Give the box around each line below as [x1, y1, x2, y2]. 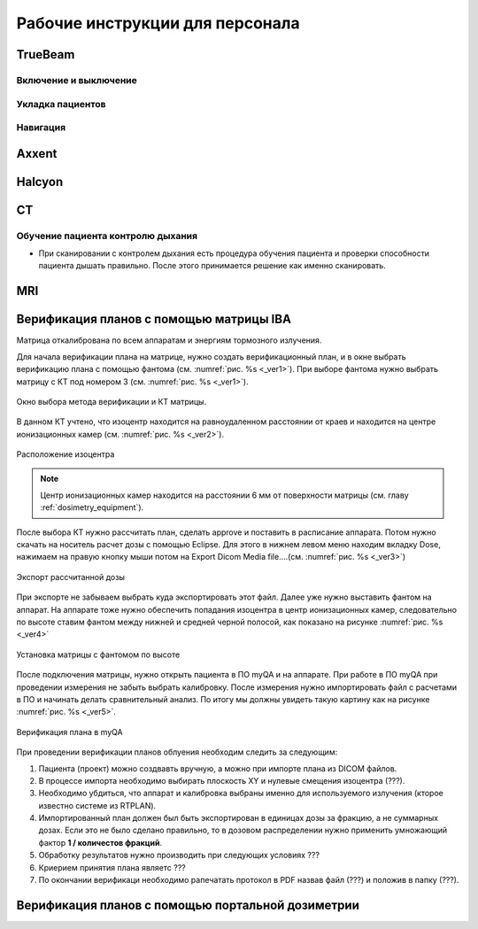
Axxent [16, 146, 58, 161]
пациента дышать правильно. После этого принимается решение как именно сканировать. [38, 260, 387, 271]
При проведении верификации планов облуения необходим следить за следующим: [16, 747, 338, 757]
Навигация [16, 121, 66, 134]
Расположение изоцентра [16, 449, 115, 460]
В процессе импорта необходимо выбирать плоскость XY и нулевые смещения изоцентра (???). [38, 775, 405, 786]
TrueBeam [16, 47, 75, 62]
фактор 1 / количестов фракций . [38, 837, 163, 848]
